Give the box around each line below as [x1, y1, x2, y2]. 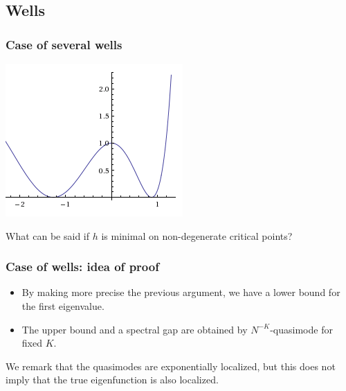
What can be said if [6, 228, 90, 243]
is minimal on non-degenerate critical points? [101, 228, 293, 243]
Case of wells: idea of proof [6, 258, 159, 275]
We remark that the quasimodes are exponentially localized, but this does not [6, 358, 336, 373]
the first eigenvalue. [21, 299, 104, 313]
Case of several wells [6, 35, 122, 53]
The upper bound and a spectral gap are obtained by [21, 322, 248, 336]
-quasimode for [270, 322, 333, 336]
